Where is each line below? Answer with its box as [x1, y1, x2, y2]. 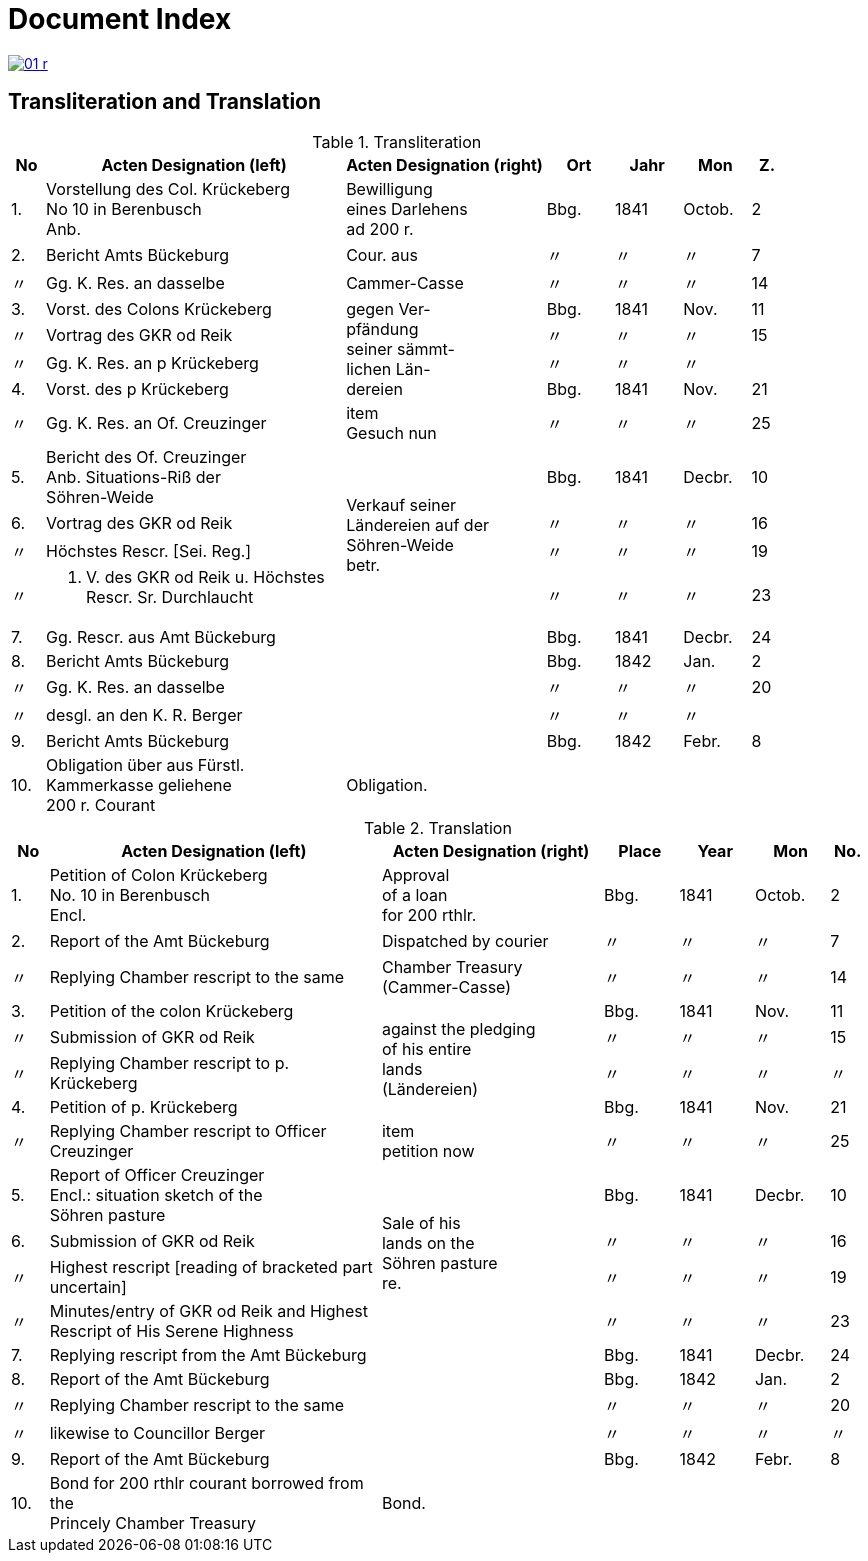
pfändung [346, 318, 419, 339]
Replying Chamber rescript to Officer [49, 1120, 327, 1141]
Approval [381, 864, 450, 885]
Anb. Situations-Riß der [46, 466, 221, 487]
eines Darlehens [346, 198, 468, 219]
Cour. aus [346, 244, 418, 265]
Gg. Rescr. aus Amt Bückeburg [46, 626, 276, 647]
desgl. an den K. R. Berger [46, 704, 243, 725]
